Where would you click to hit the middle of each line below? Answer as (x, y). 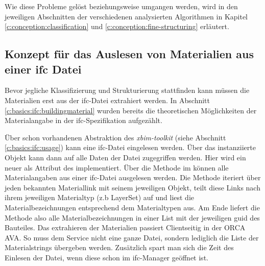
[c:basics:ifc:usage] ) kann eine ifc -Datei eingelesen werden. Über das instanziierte (130, 147)
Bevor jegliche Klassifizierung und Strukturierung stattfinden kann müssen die (127, 90)
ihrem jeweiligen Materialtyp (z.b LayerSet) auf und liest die (100, 197)
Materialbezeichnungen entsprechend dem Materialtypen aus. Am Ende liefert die (132, 207)
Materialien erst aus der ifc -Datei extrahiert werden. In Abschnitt (107, 100)
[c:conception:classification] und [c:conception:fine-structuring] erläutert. (117, 26)
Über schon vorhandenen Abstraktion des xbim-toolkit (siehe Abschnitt (115, 137)
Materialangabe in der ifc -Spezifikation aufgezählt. (83, 120)
